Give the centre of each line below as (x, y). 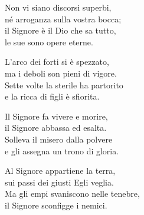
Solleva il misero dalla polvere (59, 139)
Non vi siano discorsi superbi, (58, 7)
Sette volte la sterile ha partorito (64, 85)
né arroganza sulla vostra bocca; (63, 19)
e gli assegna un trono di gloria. (62, 150)
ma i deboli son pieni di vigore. (61, 73)
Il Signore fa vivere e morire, (56, 116)
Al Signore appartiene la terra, (60, 171)
